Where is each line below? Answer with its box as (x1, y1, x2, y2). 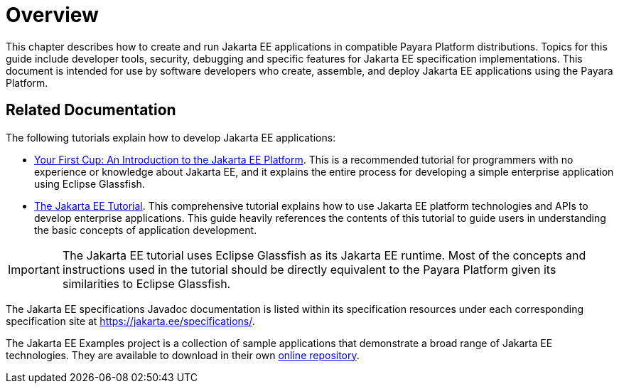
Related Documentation (6, 101, 176, 119)
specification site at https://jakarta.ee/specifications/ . (6, 314, 255, 327)
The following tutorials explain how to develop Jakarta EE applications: (6, 131, 336, 144)
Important (8, 262, 60, 277)
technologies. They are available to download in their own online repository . (6, 348, 360, 361)
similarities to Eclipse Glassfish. (62, 276, 231, 291)
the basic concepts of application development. (34, 223, 257, 236)
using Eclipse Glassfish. (34, 177, 145, 190)
